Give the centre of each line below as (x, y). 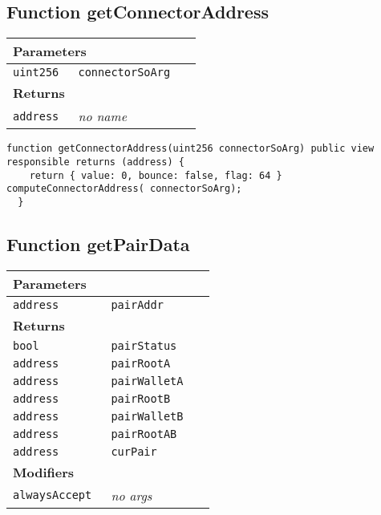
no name (102, 116)
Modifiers (44, 472)
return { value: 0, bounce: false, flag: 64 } (156, 175)
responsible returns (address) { (95, 162)
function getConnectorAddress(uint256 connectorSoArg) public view (190, 149)
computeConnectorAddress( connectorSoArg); (124, 189)
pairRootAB (144, 434)
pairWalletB (147, 416)
